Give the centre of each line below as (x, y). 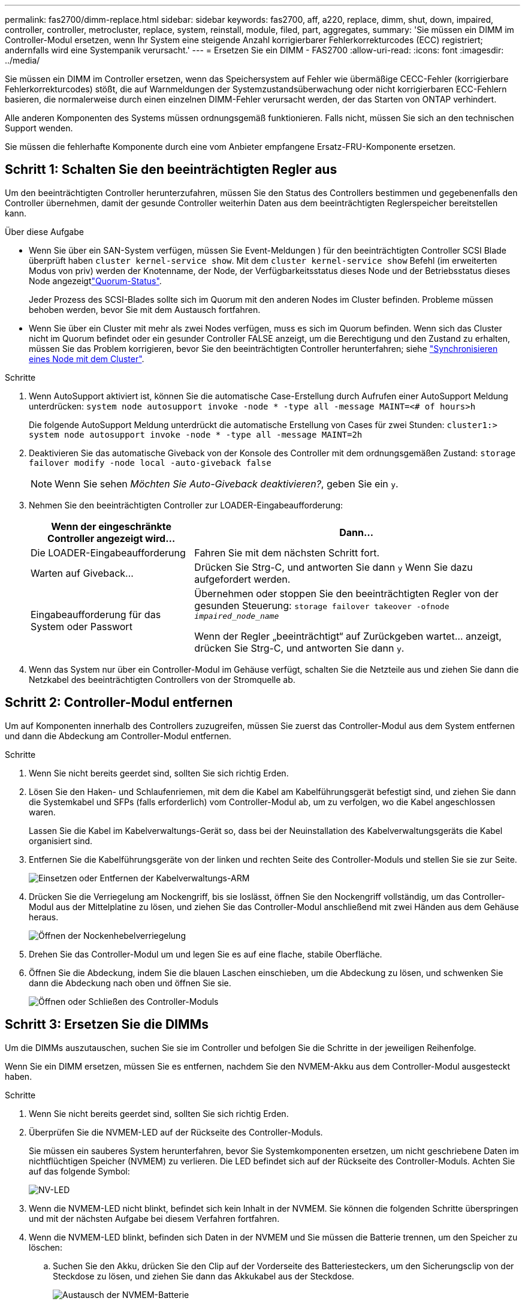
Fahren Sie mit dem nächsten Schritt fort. (287, 552)
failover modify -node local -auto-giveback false (150, 463)
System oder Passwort (82, 627)
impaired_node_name (237, 616)
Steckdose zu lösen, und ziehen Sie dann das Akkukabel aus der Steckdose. (203, 1276)
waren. (42, 812)
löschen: (46, 1247)
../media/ (22, 60)
